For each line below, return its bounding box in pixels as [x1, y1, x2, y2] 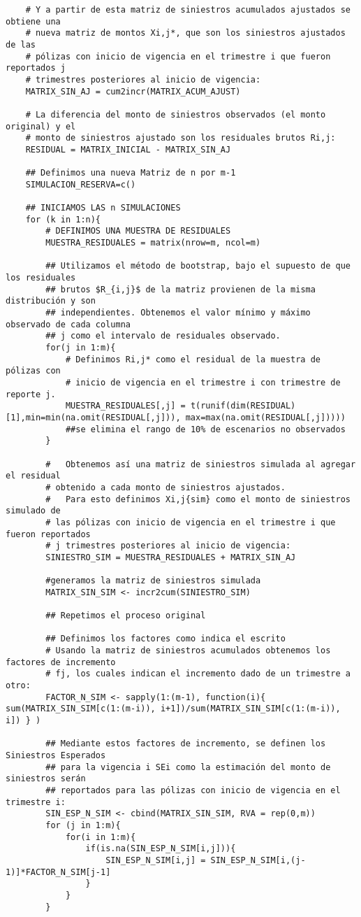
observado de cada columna [6, 319, 131, 329]
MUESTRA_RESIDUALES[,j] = [65, 401, 186, 411]
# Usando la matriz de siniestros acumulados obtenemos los [45, 646, 331, 656]
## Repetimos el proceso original [45, 611, 206, 621]
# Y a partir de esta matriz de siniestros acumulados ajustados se [25, 5, 351, 15]
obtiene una [6, 16, 61, 27]
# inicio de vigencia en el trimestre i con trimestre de [65, 378, 341, 388]
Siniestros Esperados [6, 751, 106, 760]
